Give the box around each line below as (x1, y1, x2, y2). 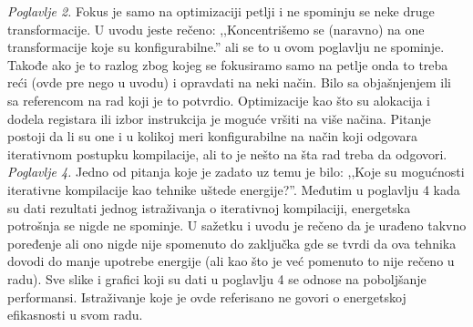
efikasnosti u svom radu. (7, 305, 143, 324)
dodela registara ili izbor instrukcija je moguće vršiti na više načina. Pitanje (7, 108, 431, 128)
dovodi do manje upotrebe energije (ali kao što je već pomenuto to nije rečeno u (7, 251, 455, 271)
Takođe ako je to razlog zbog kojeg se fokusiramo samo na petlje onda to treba (7, 55, 448, 74)
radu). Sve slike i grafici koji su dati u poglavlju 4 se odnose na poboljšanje (7, 269, 427, 288)
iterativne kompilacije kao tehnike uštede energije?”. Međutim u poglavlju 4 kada (7, 179, 460, 199)
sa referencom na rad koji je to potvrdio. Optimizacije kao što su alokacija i (7, 90, 430, 109)
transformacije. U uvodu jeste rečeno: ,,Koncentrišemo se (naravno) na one (7, 19, 425, 38)
